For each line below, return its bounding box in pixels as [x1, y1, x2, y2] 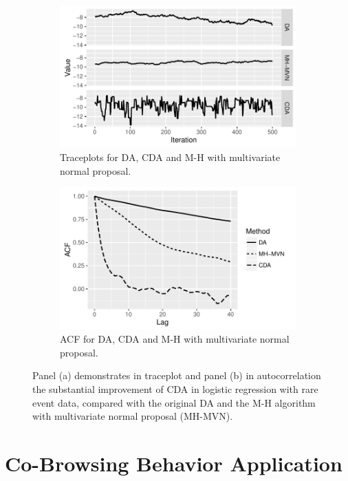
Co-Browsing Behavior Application [5, 449, 342, 477]
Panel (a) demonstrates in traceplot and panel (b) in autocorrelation [32, 368, 321, 383]
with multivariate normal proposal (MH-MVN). [32, 409, 233, 423]
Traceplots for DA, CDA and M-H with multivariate [60, 149, 281, 164]
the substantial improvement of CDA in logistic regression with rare [32, 381, 318, 396]
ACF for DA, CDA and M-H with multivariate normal [60, 332, 290, 346]
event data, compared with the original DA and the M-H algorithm [32, 395, 316, 409]
